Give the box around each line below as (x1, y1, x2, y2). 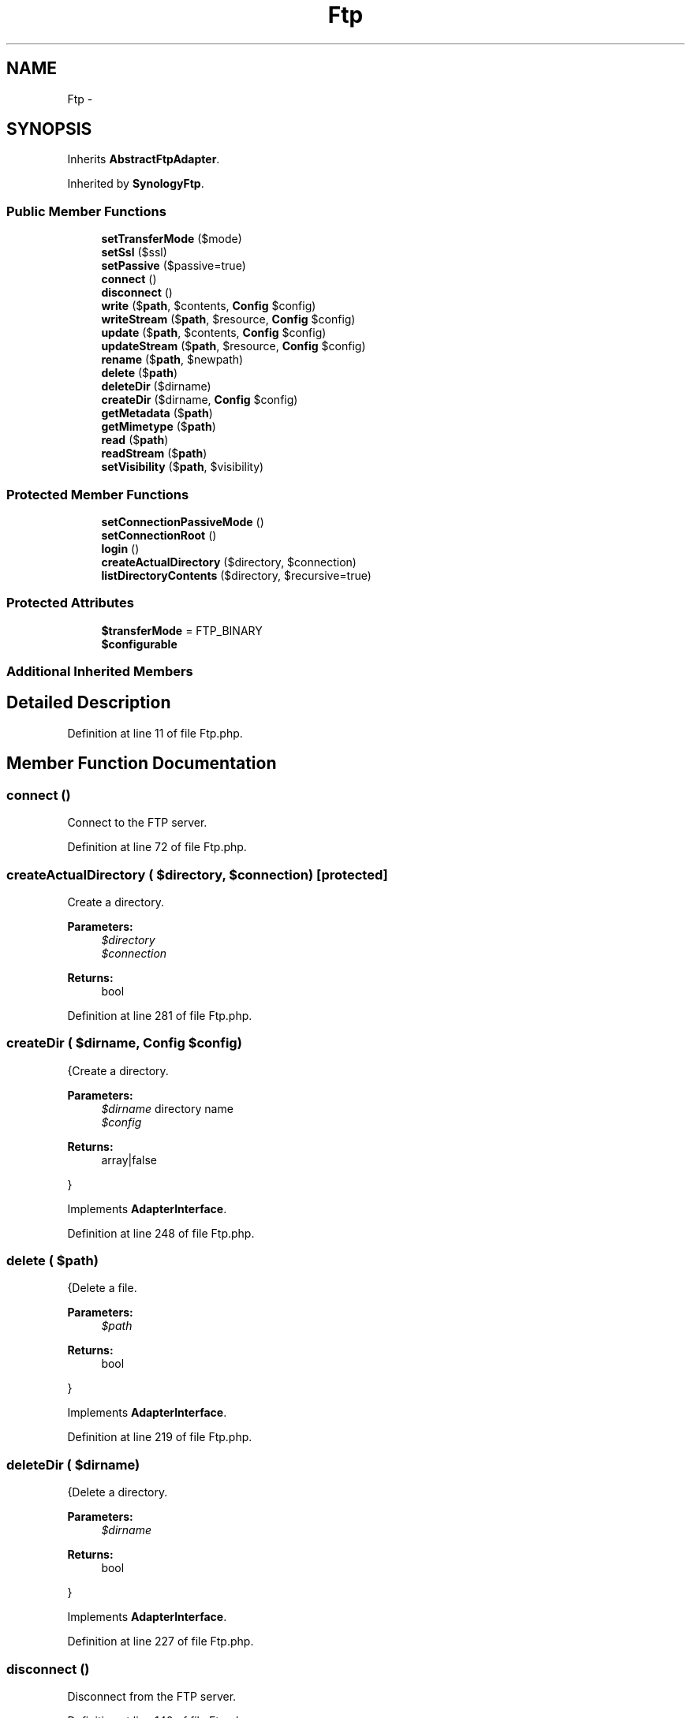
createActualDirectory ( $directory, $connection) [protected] (6, 866, 388, 883)
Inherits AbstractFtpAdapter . (67, 152, 220, 166)
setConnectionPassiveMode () (101, 514, 264, 528)
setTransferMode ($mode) (101, 232, 242, 246)
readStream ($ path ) (101, 446, 207, 461)
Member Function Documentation (6, 753, 277, 774)
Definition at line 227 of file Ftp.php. (67, 1634, 254, 1649)
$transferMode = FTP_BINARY (101, 623, 263, 637)
